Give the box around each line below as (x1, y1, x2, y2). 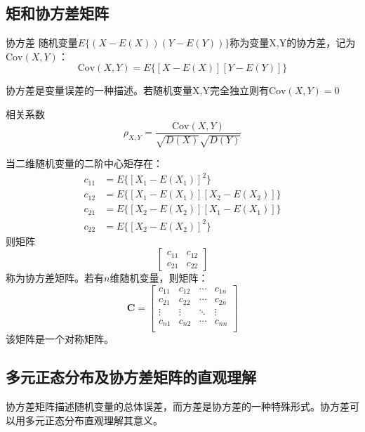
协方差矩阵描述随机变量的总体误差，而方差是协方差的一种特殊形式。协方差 (6, 399, 350, 414)
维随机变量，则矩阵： (109, 270, 208, 285)
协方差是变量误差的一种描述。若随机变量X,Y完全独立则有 (6, 83, 269, 98)
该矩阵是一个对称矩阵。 (6, 332, 114, 346)
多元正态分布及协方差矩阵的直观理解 (6, 366, 256, 388)
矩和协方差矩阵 (6, 2, 109, 24)
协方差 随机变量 (6, 35, 78, 50)
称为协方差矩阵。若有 (6, 270, 104, 285)
